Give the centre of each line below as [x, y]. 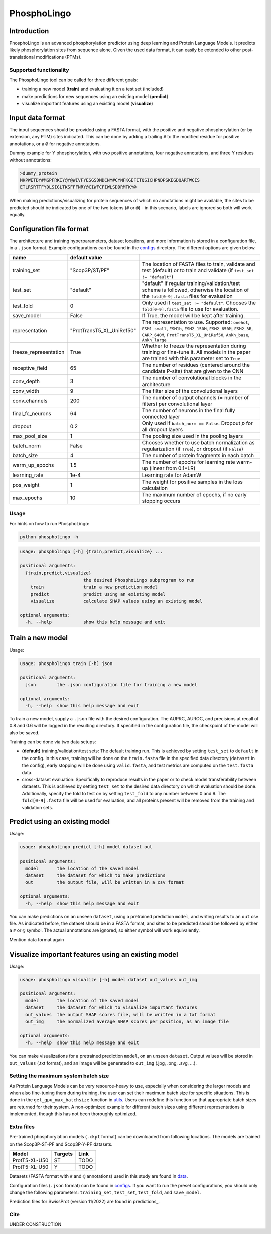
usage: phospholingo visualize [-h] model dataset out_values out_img [109, 979]
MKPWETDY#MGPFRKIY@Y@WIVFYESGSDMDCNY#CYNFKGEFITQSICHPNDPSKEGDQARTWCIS [110, 180]
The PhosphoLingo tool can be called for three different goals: [74, 80]
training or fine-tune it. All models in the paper [196, 352]
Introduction [29, 31]
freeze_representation [38, 352]
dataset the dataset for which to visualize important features [111, 1008]
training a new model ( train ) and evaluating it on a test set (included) [93, 89]
